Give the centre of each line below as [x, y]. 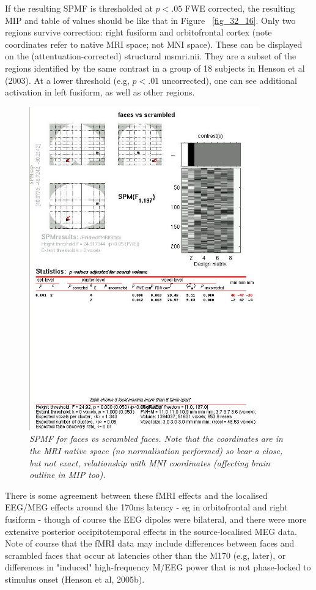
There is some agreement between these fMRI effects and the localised [136, 495]
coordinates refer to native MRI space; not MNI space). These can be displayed [154, 44]
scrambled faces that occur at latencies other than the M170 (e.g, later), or [145, 555]
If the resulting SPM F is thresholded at [79, 8]
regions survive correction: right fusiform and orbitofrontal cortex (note [138, 32]
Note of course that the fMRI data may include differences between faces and [150, 543]
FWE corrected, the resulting [240, 8]
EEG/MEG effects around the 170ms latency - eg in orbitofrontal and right [146, 507]
